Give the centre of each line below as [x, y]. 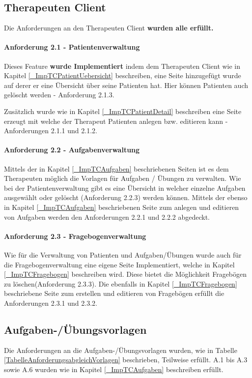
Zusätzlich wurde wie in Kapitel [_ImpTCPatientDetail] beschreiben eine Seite [123, 111]
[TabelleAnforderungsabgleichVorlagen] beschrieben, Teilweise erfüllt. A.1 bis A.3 [126, 360]
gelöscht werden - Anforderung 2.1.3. [59, 95]
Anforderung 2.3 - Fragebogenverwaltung [75, 236]
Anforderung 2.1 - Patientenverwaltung [72, 47]
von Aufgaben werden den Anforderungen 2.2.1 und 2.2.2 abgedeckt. [107, 217]
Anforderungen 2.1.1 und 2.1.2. [51, 131]
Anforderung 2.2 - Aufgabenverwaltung [72, 150]
